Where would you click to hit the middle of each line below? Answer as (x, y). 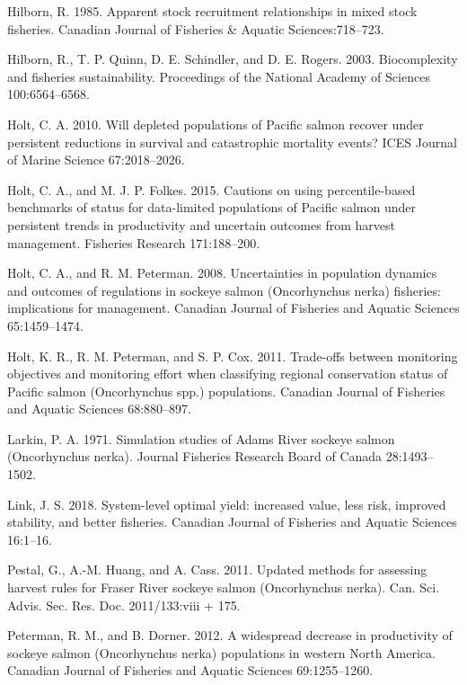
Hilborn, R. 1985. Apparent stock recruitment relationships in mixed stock (212, 11)
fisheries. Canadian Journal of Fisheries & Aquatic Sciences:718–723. (196, 28)
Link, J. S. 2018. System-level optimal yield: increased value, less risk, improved (227, 504)
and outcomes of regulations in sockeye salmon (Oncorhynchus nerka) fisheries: (224, 290)
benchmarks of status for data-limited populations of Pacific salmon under (211, 207)
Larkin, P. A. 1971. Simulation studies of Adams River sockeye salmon (201, 438)
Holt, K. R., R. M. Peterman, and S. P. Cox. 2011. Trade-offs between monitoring (233, 356)
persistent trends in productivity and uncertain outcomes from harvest (201, 224)
